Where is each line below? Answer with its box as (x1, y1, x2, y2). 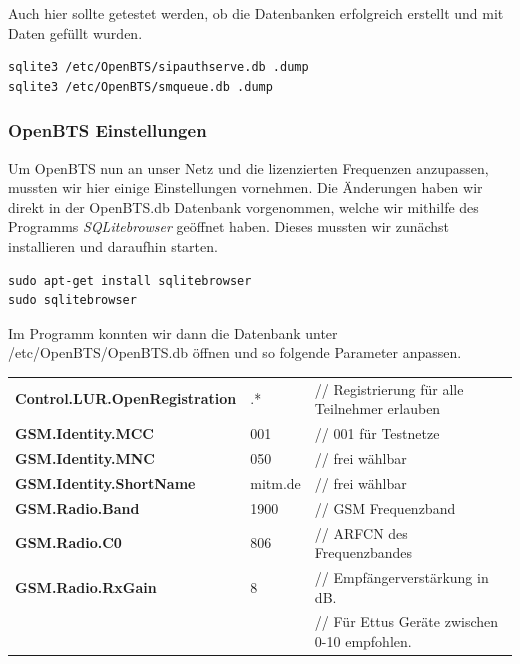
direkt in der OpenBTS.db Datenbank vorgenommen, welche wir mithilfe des (8, 196, 479, 217)
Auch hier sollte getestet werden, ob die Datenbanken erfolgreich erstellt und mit (8, 3, 504, 23)
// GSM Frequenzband (314, 497, 456, 518)
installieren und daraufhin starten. (8, 235, 218, 256)
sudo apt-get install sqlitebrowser (8, 273, 252, 288)
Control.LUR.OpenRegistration (15, 388, 237, 409)
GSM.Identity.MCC (15, 423, 154, 444)
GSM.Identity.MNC (15, 447, 155, 468)
